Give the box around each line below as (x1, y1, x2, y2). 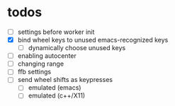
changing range (17, 59, 64, 68)
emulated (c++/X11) (28, 91, 86, 100)
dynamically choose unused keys (28, 44, 126, 52)
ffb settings (17, 68, 52, 76)
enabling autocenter (17, 52, 77, 60)
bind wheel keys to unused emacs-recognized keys (17, 36, 169, 44)
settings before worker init (17, 28, 95, 36)
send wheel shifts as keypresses (17, 76, 113, 84)
